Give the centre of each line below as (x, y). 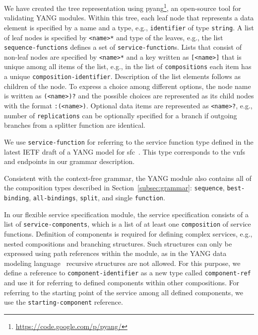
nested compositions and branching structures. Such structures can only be (118, 243)
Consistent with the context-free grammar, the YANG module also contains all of (128, 178)
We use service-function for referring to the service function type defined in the (129, 141)
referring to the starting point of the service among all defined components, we (124, 292)
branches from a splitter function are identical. (75, 125)
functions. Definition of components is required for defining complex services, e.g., (128, 233)
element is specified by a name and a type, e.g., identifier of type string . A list (129, 27)
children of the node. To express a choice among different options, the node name (128, 86)
